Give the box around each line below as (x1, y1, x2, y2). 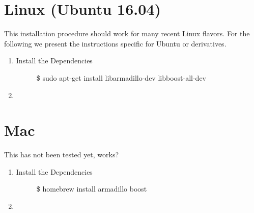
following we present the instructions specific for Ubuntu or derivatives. (4, 38, 227, 49)
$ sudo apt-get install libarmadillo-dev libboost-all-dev (36, 72, 206, 83)
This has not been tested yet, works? (4, 149, 119, 160)
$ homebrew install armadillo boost (36, 183, 147, 194)
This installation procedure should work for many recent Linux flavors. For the (4, 28, 250, 39)
